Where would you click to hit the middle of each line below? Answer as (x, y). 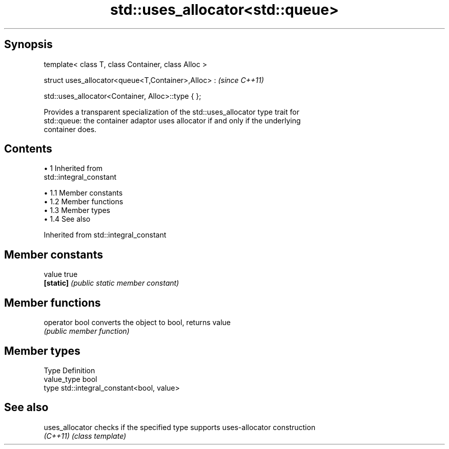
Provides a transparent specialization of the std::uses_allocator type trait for (171, 112)
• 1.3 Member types (77, 210)
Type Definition (69, 370)
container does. (70, 129)
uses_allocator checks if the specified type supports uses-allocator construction (180, 427)
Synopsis (28, 45)
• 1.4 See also (67, 219)
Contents (28, 149)
